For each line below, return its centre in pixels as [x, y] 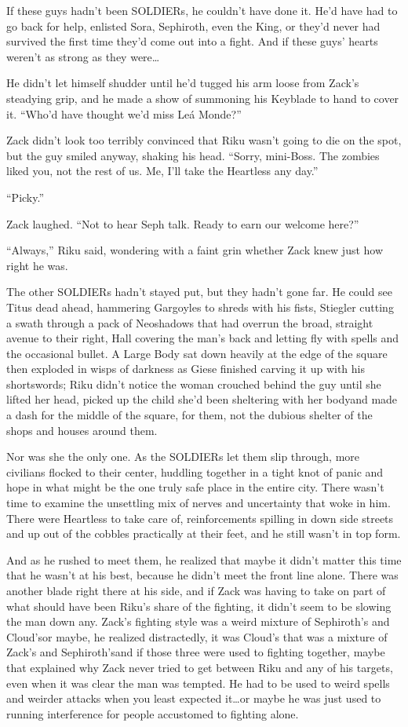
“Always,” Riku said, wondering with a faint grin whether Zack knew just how [195, 250]
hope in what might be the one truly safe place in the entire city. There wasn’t [195, 487]
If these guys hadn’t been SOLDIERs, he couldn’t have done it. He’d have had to [202, 10]
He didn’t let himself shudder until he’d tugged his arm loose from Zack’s [183, 83]
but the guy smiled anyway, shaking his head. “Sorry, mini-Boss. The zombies [193, 155]
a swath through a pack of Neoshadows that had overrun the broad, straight [190, 322]
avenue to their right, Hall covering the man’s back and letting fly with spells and [203, 338]
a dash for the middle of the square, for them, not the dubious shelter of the [189, 415]
